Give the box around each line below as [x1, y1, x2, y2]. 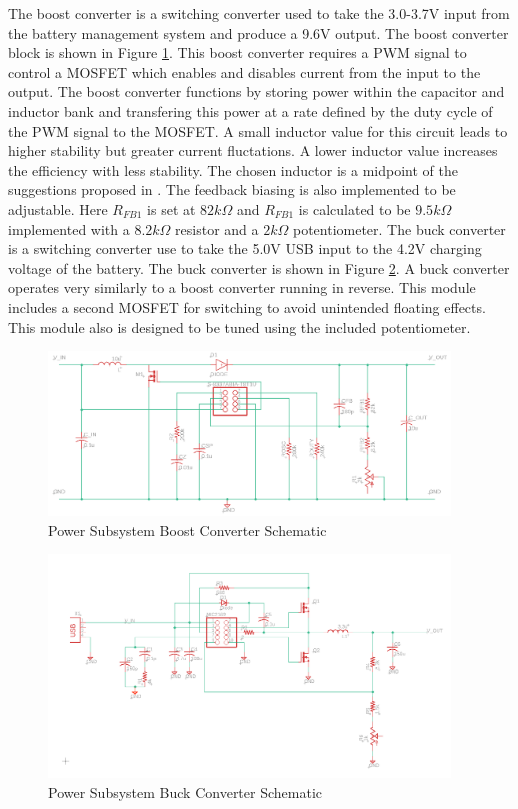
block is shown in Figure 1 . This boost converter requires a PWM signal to [8, 42, 467, 63]
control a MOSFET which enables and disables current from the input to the [8, 61, 481, 82]
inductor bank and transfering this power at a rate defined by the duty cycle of [8, 100, 493, 121]
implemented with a [8, 218, 130, 239]
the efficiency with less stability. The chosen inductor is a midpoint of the [8, 159, 458, 180]
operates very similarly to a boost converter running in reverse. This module [8, 277, 476, 298]
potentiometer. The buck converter [292, 218, 506, 239]
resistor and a [175, 218, 259, 239]
